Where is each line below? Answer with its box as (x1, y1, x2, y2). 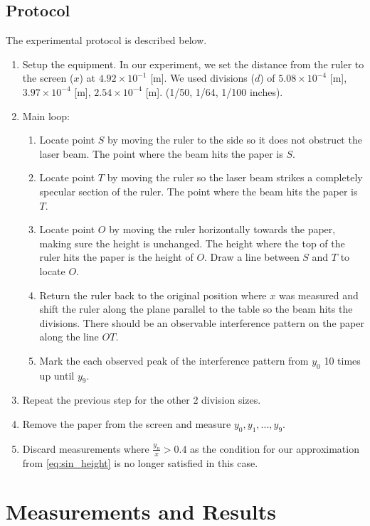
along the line (39, 329, 99, 344)
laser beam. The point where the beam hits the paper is (39, 146, 283, 161)
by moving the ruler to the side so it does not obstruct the (107, 132, 362, 147)
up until (39, 367, 75, 382)
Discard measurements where (22, 441, 149, 456)
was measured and (278, 287, 359, 302)
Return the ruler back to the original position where (39, 287, 267, 302)
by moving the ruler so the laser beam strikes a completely (107, 170, 363, 185)
